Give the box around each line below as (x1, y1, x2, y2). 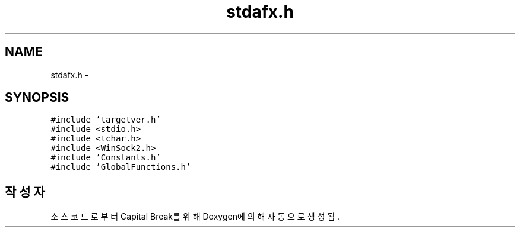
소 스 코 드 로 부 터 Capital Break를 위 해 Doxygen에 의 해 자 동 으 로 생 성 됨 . (50, 211, 340, 222)
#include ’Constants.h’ (50, 153, 161, 163)
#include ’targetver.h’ (50, 115, 161, 125)
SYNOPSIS (5, 90, 69, 105)
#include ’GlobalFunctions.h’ (50, 162, 191, 172)
